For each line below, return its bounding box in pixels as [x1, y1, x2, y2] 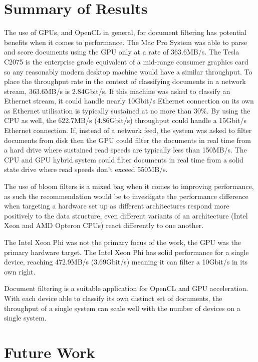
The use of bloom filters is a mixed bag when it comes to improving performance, [4, 181, 254, 191]
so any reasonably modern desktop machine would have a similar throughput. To [4, 66, 252, 76]
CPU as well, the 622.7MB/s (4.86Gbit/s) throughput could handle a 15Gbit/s [4, 115, 246, 125]
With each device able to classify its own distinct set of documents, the [4, 292, 222, 303]
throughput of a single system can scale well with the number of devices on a [4, 302, 240, 313]
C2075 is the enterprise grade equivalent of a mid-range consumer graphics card [4, 56, 248, 66]
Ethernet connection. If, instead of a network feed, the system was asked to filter [4, 125, 252, 135]
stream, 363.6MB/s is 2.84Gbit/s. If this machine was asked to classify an [4, 85, 230, 96]
